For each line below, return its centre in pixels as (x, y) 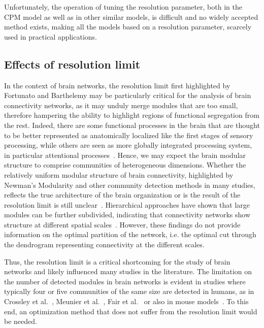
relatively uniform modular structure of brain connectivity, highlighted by (119, 174)
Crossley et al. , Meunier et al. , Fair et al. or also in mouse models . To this (126, 301)
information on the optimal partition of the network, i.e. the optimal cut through (130, 234)
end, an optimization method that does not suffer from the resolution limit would (131, 311)
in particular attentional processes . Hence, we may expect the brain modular (125, 155)
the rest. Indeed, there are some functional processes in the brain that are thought (132, 125)
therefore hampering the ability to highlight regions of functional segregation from (132, 115)
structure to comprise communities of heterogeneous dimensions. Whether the (125, 165)
